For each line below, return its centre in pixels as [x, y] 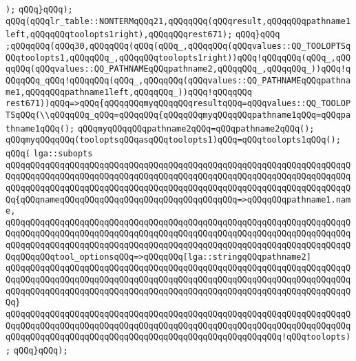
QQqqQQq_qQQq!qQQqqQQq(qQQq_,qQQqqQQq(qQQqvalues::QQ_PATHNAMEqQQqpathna [178, 80]
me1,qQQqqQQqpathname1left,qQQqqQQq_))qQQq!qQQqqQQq [129, 92]
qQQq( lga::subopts [49, 153]
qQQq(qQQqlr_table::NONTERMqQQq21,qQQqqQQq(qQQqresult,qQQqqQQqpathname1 [178, 21]
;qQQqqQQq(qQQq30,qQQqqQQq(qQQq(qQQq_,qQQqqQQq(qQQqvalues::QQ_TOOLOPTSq [178, 46]
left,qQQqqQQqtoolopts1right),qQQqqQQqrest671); [119, 35]
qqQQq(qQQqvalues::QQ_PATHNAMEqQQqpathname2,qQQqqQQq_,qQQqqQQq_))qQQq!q [178, 69]
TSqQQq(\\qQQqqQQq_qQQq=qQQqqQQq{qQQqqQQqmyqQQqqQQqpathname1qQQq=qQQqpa [178, 115]
